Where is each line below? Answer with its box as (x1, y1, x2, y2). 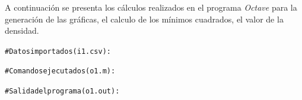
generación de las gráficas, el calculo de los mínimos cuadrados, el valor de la (5, 12, 284, 25)
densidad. (5, 24, 39, 37)
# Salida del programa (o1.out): (5, 87, 120, 96)
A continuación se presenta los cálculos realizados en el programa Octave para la (5, 1, 297, 13)
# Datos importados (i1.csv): (5, 47, 111, 56)
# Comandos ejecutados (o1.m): (5, 67, 116, 76)
